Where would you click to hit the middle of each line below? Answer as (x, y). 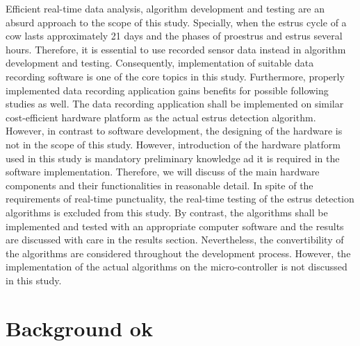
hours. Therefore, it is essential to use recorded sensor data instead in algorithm (176, 49)
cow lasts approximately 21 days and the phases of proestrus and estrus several (174, 36)
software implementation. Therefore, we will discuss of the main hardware (163, 172)
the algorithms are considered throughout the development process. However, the (178, 253)
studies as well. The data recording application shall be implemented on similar (175, 104)
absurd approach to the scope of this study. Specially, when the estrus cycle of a (176, 22)
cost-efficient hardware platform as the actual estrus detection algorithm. (161, 117)
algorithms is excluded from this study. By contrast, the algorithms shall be (167, 212)
